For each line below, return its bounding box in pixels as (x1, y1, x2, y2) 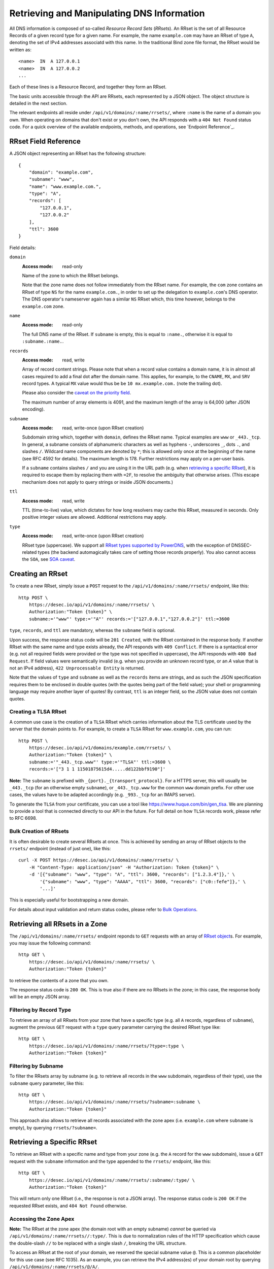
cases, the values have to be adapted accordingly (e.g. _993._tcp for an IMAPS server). (9, 792, 196, 798)
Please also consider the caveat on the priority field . (22, 390, 131, 396)
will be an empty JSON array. (9, 994, 71, 1000)
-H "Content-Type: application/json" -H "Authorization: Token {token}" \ (28, 864, 219, 870)
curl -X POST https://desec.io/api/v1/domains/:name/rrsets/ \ (18, 857, 179, 863)
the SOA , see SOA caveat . (22, 556, 76, 562)
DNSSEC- (231, 542, 252, 548)
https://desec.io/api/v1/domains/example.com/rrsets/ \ (28, 745, 171, 751)
